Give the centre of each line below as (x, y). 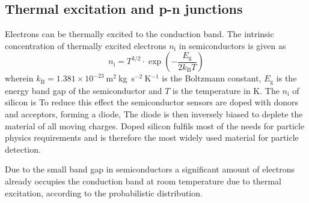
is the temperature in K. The (226, 90)
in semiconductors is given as (232, 45)
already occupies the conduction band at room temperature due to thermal (143, 181)
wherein (19, 78)
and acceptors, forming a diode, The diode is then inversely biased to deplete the (154, 114)
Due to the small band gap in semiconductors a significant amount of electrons (150, 169)
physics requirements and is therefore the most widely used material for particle (152, 137)
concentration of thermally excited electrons (86, 45)
